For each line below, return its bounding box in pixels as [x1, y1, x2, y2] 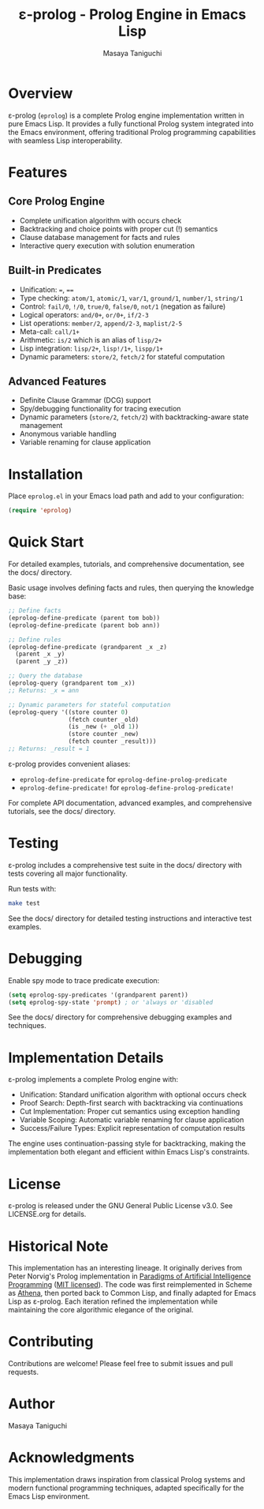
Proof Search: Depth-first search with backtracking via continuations [19, 1098, 244, 1108]
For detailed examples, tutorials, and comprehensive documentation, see [8, 559, 245, 569]
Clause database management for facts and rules [19, 232, 180, 242]
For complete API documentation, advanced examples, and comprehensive [8, 798, 252, 807]
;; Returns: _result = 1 [8, 745, 90, 753]
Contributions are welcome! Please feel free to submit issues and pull [8, 1359, 233, 1368]
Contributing [8, 1333, 94, 1351]
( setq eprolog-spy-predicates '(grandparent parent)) [8, 991, 189, 999]
